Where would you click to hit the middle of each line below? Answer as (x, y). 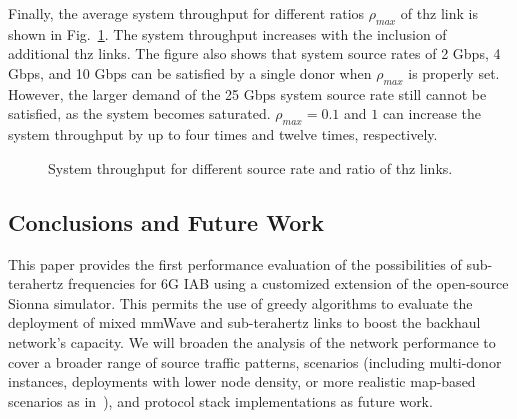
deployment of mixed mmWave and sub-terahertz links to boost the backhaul (244, 322)
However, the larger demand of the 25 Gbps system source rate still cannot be (247, 93)
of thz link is (439, 13)
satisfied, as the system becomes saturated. (139, 113)
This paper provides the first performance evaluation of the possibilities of (235, 263)
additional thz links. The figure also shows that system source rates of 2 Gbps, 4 (254, 53)
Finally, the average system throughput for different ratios (186, 13)
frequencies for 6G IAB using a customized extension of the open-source (288, 283)
